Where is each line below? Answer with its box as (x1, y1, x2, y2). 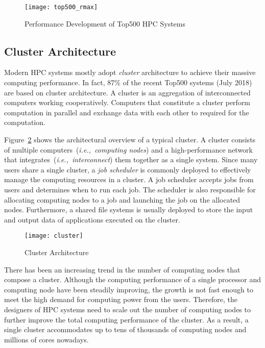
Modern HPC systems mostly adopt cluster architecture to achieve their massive (4, 67, 256, 78)
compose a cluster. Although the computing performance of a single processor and (4, 274, 261, 285)
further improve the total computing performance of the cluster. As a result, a (4, 314, 249, 325)
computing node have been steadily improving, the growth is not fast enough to (4, 284, 253, 294)
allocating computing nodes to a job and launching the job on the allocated (4, 194, 240, 205)
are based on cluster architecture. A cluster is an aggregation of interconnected (4, 87, 251, 97)
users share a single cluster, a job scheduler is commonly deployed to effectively (4, 164, 251, 175)
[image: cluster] (25, 232, 83, 240)
